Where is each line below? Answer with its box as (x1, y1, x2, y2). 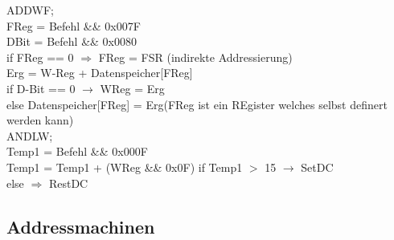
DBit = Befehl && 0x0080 (6, 33, 137, 50)
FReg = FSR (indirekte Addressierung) (98, 48, 293, 65)
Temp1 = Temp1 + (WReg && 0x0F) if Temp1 (6, 158, 243, 175)
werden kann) (6, 112, 74, 128)
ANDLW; (6, 127, 53, 144)
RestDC (48, 174, 88, 191)
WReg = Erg (100, 79, 165, 96)
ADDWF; (6, 2, 54, 18)
